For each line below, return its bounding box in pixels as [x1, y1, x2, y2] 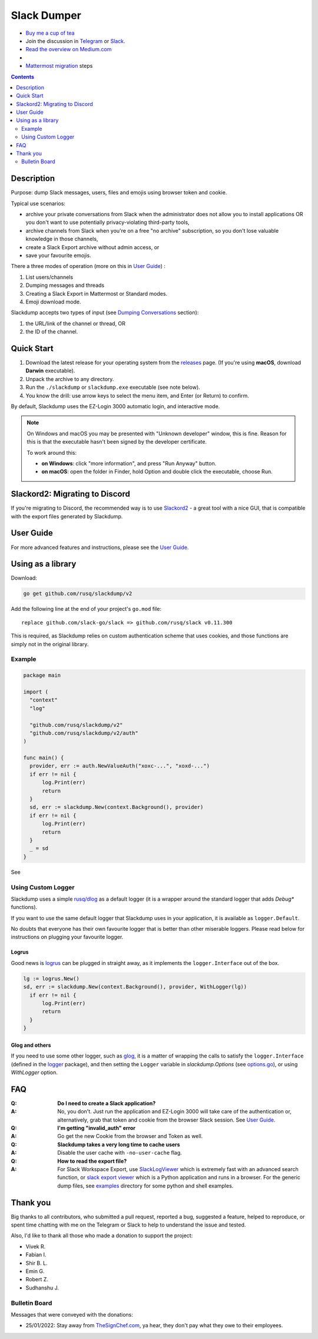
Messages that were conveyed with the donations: [11, 1311, 134, 1318]
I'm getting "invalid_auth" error [57, 1125, 135, 1132]
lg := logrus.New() [23, 975, 79, 982]
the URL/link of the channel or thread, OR [25, 320, 126, 327]
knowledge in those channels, [25, 236, 98, 243]
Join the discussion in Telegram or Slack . [25, 37, 126, 44]
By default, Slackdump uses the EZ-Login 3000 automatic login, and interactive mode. [11, 403, 220, 410]
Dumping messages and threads [25, 282, 105, 289]
